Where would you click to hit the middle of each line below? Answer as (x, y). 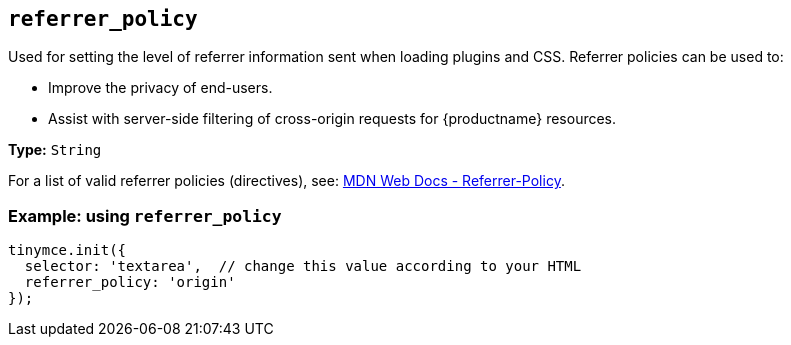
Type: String (55, 150)
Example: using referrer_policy (145, 215)
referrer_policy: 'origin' (130, 282)
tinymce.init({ (67, 250)
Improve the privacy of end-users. (160, 88)
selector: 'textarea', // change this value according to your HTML (303, 266)
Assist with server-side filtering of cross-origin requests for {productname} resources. (332, 119)
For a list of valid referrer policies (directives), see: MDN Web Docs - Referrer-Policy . (286, 181)
